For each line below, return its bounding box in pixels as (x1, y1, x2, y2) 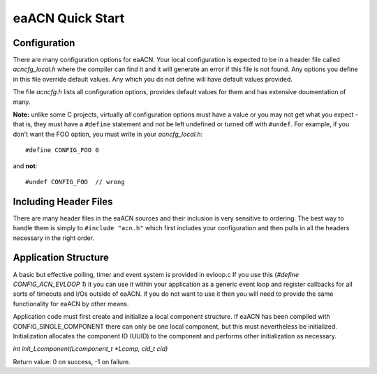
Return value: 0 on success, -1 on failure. (13, 357, 131, 366)
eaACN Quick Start (13, 10, 125, 26)
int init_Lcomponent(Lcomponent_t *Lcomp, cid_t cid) (13, 345, 168, 353)
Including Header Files (13, 195, 113, 207)
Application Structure (13, 252, 110, 264)
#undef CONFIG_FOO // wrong (25, 178, 125, 186)
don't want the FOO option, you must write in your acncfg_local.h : (13, 130, 203, 138)
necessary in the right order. (13, 234, 94, 242)
